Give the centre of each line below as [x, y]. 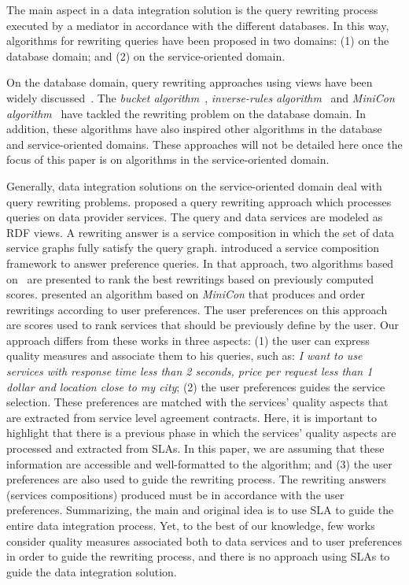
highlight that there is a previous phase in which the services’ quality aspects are [201, 433]
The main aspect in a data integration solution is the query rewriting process [192, 9]
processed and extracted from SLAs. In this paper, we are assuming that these [195, 448]
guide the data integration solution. [92, 571]
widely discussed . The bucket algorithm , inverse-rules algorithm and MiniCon [201, 97]
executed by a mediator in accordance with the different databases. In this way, [198, 25]
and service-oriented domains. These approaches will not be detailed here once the [204, 144]
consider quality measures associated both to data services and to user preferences [204, 541]
